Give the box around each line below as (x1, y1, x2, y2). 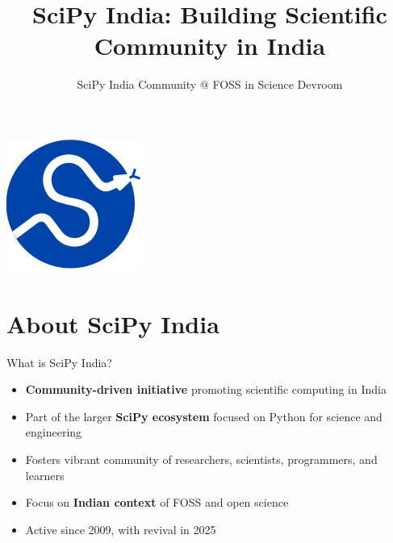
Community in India (94, 29, 326, 62)
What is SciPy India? (6, 353, 112, 370)
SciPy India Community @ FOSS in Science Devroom (77, 76, 343, 93)
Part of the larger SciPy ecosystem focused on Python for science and (25, 407, 383, 424)
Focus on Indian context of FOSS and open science (25, 494, 289, 511)
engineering (25, 424, 82, 441)
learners (25, 466, 65, 483)
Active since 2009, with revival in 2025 (25, 520, 216, 537)
